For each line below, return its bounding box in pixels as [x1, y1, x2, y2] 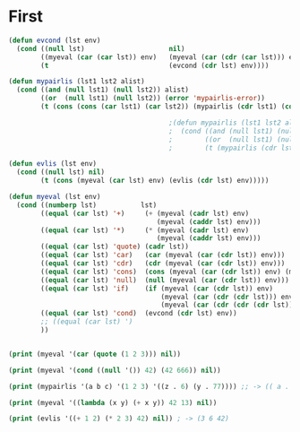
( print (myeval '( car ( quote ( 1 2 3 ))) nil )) [8, 350, 181, 359]
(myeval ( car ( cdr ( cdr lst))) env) [160, 292, 297, 301]
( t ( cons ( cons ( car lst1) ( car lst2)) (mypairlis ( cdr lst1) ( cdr [40, 102, 297, 111]
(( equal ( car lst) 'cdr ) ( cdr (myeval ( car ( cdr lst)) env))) [40, 259, 286, 268]
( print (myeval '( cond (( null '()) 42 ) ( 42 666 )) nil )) [8, 366, 221, 375]
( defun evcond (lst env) [8, 36, 101, 45]
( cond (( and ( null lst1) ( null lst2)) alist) [16, 85, 190, 95]
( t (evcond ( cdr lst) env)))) [40, 61, 270, 70]
